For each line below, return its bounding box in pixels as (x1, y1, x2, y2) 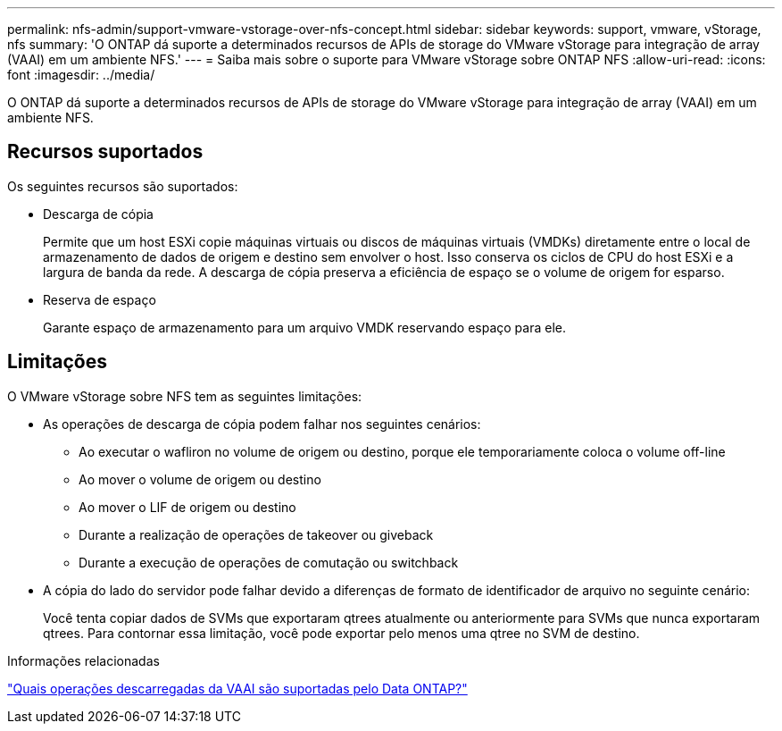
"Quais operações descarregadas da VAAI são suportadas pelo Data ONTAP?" (7, 680, 468, 696)
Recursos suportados (7, 140, 204, 164)
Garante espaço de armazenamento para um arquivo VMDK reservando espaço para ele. (43, 319, 567, 335)
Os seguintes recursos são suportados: (7, 178, 238, 194)
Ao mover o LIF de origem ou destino (79, 499, 296, 515)
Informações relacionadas (7, 652, 160, 668)
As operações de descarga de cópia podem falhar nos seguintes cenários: (43, 416, 481, 432)
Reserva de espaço (43, 291, 156, 307)
